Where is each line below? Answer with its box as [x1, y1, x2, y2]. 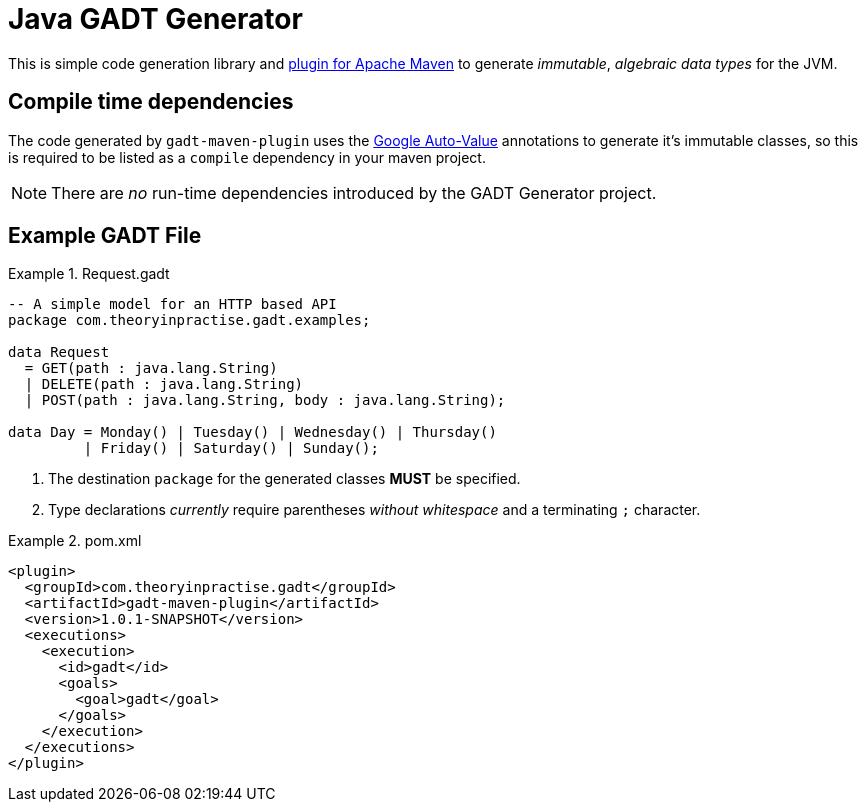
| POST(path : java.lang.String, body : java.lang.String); [24, 392, 506, 409]
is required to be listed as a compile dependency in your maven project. [8, 148, 486, 166]
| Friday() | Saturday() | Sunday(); [83, 440, 379, 457]
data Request [8, 344, 110, 361]
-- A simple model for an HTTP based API [8, 296, 337, 313]
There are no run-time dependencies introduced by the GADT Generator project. [51, 182, 657, 203]
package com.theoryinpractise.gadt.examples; [8, 312, 371, 329]
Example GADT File [8, 223, 202, 249]
